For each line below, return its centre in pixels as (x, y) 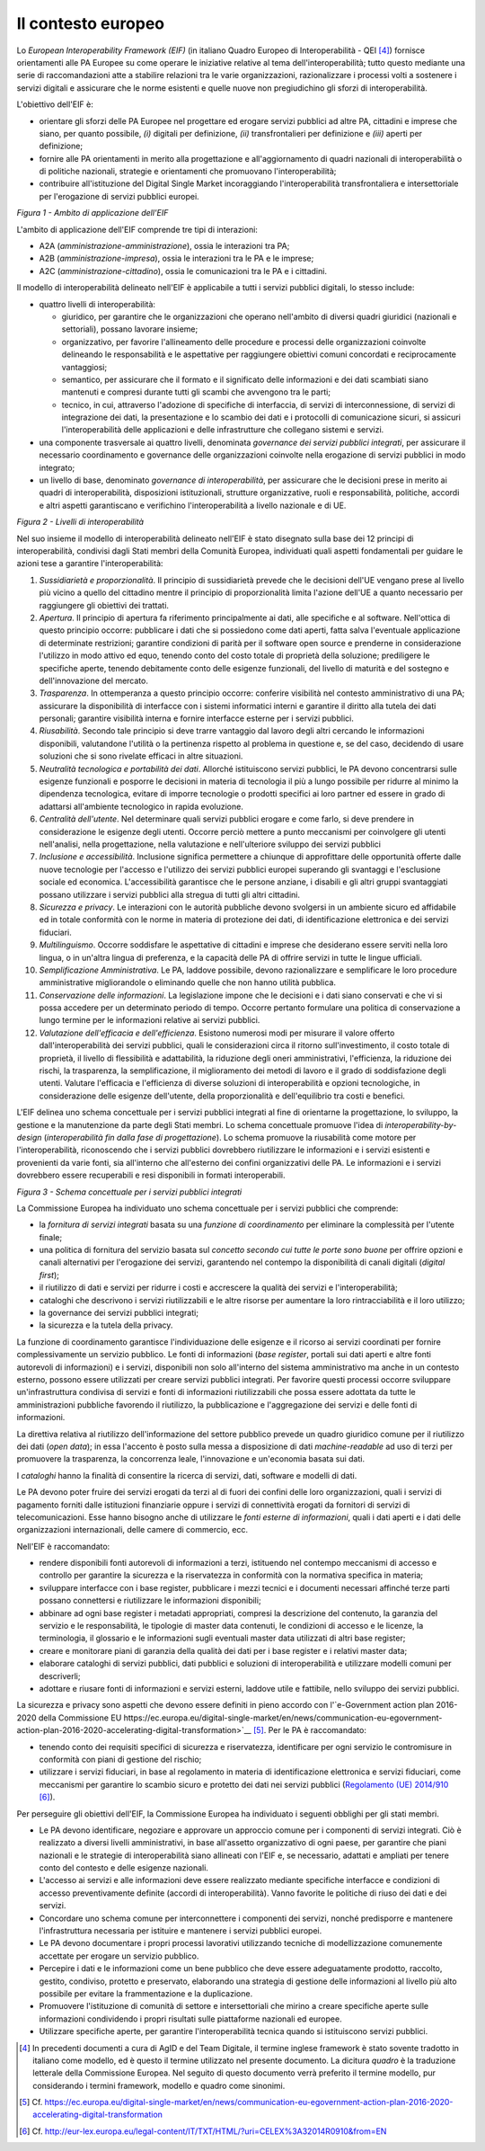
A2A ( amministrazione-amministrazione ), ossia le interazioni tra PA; (164, 246)
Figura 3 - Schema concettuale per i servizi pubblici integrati (129, 1192)
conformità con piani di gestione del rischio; (120, 1759)
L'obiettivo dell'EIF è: (55, 104)
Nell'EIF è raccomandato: (63, 1546)
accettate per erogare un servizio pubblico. (119, 1956)
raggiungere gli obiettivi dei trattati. (104, 605)
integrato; (57, 467)
